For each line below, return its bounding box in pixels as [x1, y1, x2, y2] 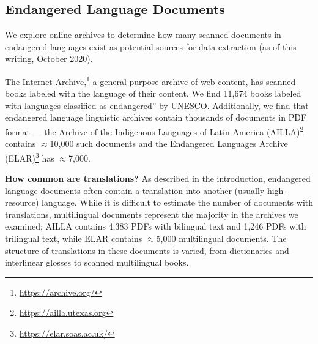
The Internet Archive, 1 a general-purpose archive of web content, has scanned [5, 73, 296, 88]
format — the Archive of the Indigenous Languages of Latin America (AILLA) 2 [5, 124, 304, 138]
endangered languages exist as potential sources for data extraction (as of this [5, 40, 297, 53]
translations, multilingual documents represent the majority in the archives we [5, 208, 298, 220]
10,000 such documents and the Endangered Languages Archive [50, 137, 288, 150]
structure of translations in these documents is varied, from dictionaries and [5, 244, 289, 256]
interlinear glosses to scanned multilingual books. [5, 256, 189, 269]
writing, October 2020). [5, 52, 93, 65]
